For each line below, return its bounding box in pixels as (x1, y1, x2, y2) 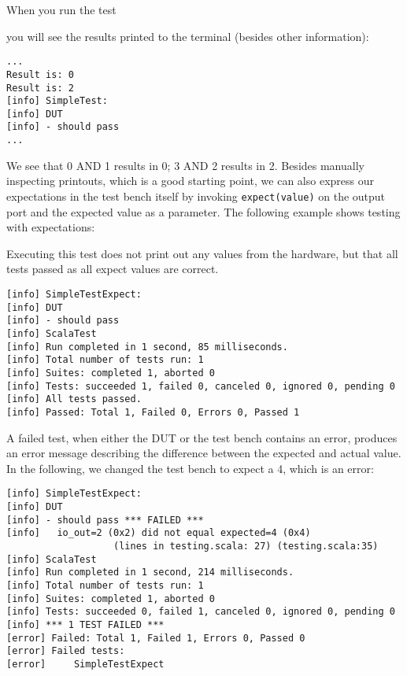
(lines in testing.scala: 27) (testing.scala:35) (113, 540, 379, 552)
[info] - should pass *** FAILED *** (6, 514, 204, 526)
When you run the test (6, 2, 117, 17)
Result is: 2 (6, 82, 74, 94)
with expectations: (6, 219, 95, 235)
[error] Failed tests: (6, 645, 125, 657)
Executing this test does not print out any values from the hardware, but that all (6, 245, 398, 261)
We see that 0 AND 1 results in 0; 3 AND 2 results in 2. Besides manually (6, 157, 364, 173)
